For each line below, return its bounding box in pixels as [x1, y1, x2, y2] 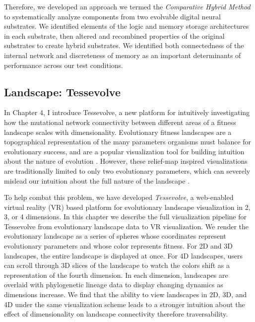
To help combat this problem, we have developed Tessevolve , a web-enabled [4, 192, 234, 202]
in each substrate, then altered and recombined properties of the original [4, 30, 225, 41]
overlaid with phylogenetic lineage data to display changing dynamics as [4, 279, 223, 290]
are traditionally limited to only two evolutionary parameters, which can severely [4, 165, 251, 176]
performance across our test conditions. [4, 60, 124, 70]
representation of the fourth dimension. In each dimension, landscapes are [4, 269, 228, 280]
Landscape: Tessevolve [4, 84, 121, 99]
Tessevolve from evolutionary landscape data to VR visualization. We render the [4, 221, 249, 231]
